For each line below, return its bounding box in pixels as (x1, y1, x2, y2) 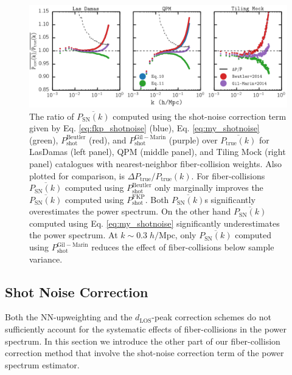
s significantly (204, 193, 255, 205)
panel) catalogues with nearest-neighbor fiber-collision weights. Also (29, 157, 282, 170)
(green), (29, 133, 58, 146)
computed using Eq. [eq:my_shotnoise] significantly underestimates (29, 216, 280, 229)
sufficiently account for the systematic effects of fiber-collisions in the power (5, 323, 287, 335)
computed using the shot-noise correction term (113, 109, 287, 122)
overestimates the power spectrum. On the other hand (29, 205, 231, 218)
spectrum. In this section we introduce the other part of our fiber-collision (5, 334, 280, 347)
